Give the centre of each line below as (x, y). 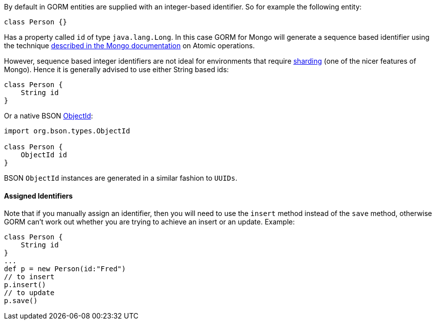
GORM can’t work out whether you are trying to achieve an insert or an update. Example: (149, 222)
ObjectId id (44, 155)
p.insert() (25, 285)
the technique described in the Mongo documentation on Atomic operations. (130, 46)
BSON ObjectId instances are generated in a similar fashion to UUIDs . (121, 178)
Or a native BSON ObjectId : (49, 116)
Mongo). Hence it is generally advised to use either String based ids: (117, 69)
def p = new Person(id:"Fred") (65, 269)
